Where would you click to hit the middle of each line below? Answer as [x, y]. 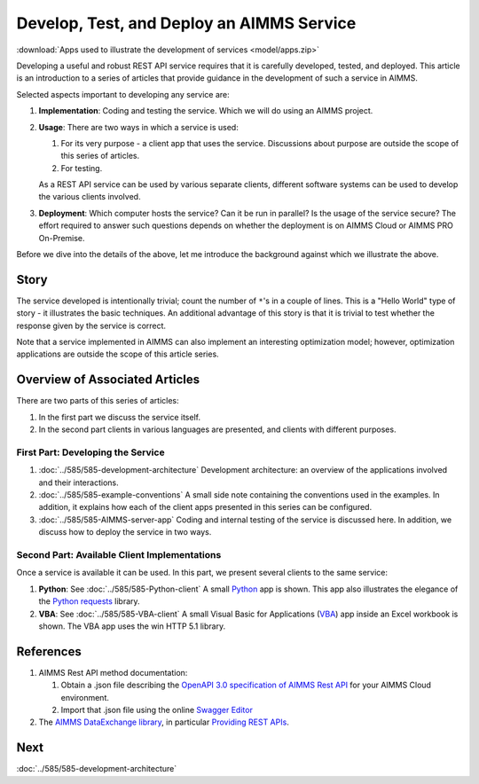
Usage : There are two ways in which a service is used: [138, 127]
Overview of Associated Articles [108, 380]
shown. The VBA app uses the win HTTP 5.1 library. [132, 626]
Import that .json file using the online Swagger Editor [157, 710]
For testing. [82, 168]
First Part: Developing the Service [90, 452]
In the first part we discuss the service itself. [120, 417]
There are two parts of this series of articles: [98, 401]
